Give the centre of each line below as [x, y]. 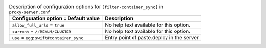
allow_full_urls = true [38, 25]
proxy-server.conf [30, 12]
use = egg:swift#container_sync [48, 38]
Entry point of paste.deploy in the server [152, 38]
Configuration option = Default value [56, 18]
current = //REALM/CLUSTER [42, 32]
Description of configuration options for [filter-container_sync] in [86, 7]
